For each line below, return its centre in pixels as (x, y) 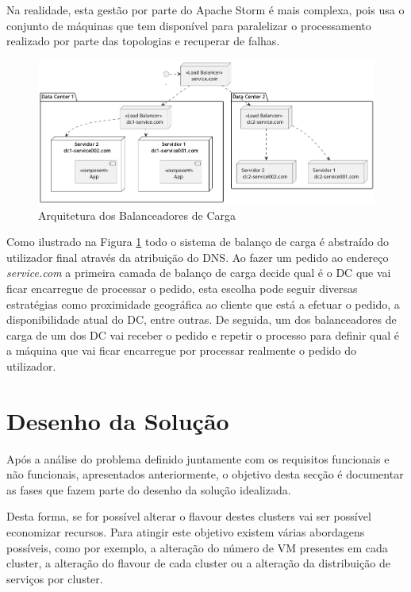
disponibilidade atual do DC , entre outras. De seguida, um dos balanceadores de (202, 319)
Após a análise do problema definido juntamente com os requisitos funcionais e (198, 458)
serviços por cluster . (55, 578)
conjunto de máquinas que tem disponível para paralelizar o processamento (189, 25)
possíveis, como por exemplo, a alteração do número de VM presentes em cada (197, 547)
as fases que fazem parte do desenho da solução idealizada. (149, 489)
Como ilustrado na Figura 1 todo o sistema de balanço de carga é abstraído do (198, 242)
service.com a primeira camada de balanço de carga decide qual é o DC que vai (199, 273)
